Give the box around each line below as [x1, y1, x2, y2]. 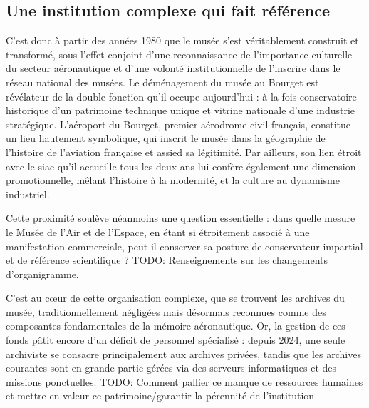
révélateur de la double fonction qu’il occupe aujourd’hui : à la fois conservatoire [6, 88, 357, 103]
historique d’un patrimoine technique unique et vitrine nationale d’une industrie [6, 103, 355, 118]
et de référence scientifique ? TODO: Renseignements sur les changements [6, 253, 328, 267]
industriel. [6, 186, 50, 201]
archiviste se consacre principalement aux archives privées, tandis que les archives [6, 346, 361, 361]
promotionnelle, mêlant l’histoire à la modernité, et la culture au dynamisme [6, 173, 340, 188]
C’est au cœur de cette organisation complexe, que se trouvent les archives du [6, 290, 345, 305]
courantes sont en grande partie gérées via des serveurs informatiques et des [6, 360, 337, 375]
